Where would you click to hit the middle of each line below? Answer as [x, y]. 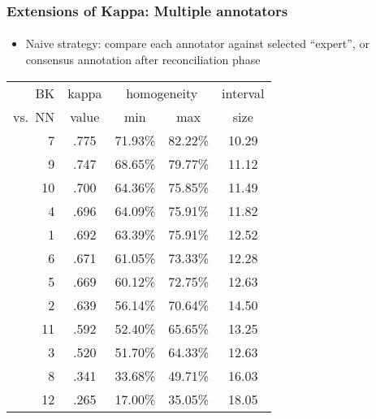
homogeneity [162, 93]
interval [243, 93]
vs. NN [34, 116]
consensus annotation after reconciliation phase [143, 60]
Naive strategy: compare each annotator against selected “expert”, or [197, 43]
